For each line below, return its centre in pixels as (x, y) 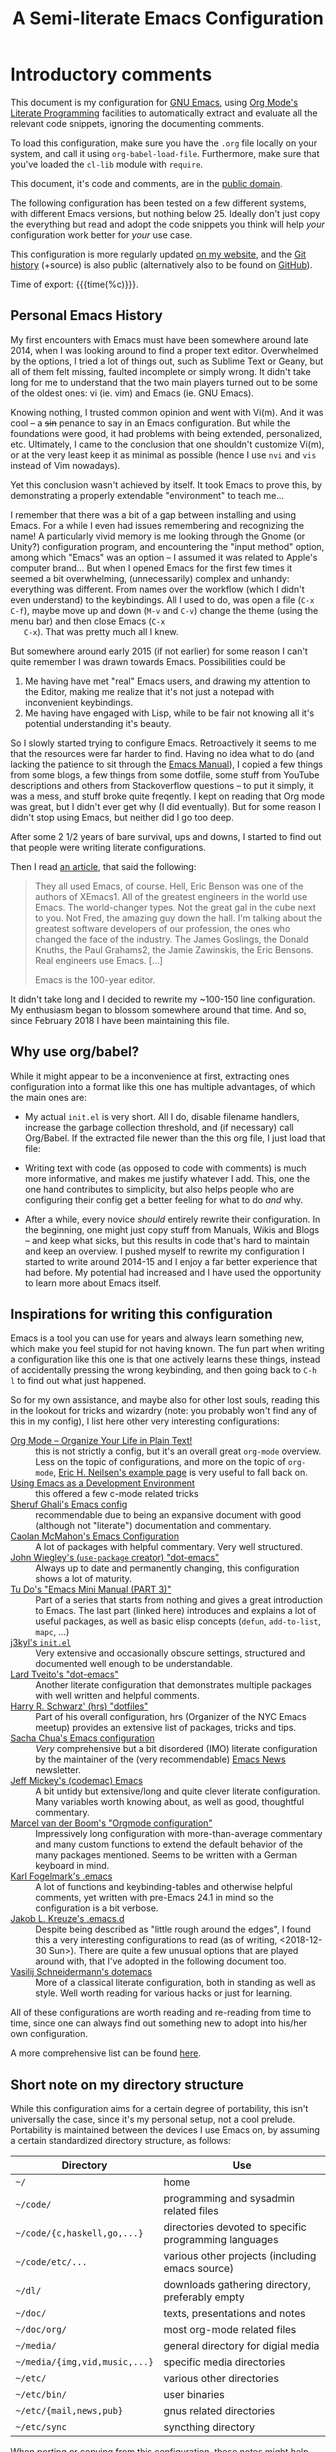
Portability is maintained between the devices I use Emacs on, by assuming (165, 2130)
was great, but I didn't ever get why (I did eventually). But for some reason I (166, 806)
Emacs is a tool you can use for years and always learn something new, (157, 1338)
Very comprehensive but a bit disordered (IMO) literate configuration (176, 1749)
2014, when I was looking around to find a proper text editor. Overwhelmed (164, 350)
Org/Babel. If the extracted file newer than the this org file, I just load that (175, 1138)
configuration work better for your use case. (101, 234)
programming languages (221, 2240)
